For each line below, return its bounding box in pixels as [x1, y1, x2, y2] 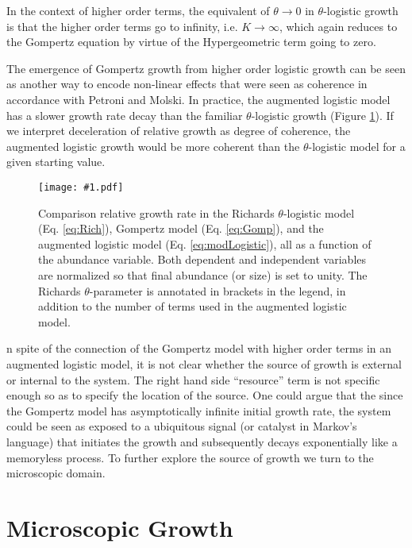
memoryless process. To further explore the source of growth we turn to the [6, 449, 374, 465]
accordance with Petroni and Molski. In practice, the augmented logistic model [6, 91, 391, 107]
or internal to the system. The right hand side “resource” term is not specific [6, 371, 380, 388]
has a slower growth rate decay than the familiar [6, 106, 243, 123]
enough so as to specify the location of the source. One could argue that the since [6, 387, 403, 403]
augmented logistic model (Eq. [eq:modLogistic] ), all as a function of [38, 235, 372, 252]
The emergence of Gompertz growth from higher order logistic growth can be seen [6, 60, 406, 76]
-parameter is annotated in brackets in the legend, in [89, 282, 346, 299]
